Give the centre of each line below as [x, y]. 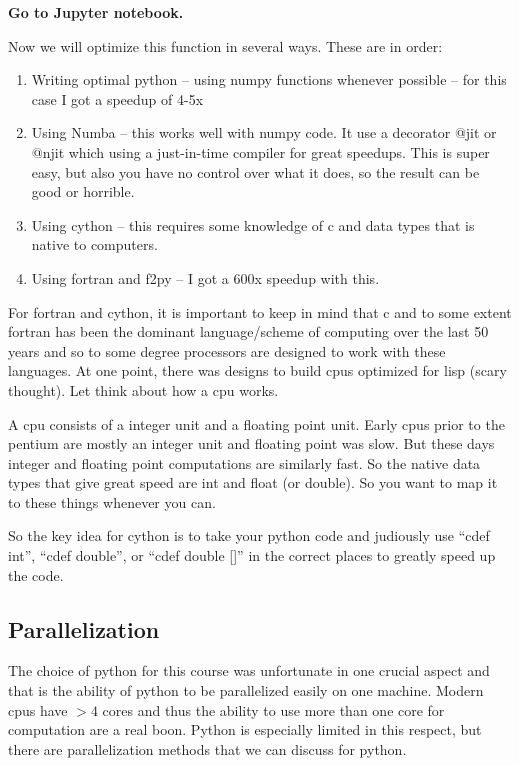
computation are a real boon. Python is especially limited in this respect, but [245, 729]
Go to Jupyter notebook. [96, 12]
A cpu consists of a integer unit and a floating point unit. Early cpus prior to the [256, 423]
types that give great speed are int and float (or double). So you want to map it [253, 482]
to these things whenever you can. [112, 501]
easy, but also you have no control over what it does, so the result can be [255, 171]
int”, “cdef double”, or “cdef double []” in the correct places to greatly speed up [252, 555]
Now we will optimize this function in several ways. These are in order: [225, 45]
